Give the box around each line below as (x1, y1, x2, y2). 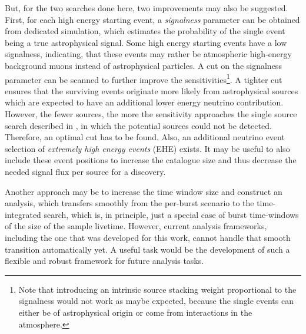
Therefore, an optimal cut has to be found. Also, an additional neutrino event (5, 131, 285, 143)
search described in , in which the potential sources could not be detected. (5, 119, 272, 131)
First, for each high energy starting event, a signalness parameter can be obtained (5, 13, 300, 25)
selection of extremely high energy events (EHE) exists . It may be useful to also (5, 142, 290, 154)
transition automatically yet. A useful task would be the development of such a (5, 243, 290, 255)
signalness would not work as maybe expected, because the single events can (18, 295, 294, 307)
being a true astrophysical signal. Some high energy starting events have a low (5, 36, 287, 48)
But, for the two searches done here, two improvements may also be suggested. (5, 2, 288, 14)
